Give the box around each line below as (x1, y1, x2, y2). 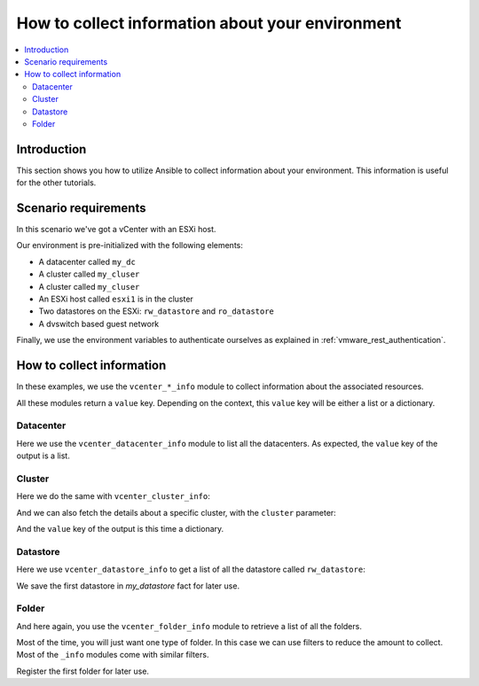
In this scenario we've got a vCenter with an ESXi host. (16, 224, 216, 235)
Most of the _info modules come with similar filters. (16, 650, 209, 660)
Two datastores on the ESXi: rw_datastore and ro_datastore (38, 306, 275, 316)
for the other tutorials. (16, 177, 97, 188)
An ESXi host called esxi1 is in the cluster (38, 293, 194, 305)
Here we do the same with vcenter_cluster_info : (16, 491, 210, 502)
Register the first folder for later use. (16, 666, 150, 676)
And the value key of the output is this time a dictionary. (16, 523, 224, 534)
